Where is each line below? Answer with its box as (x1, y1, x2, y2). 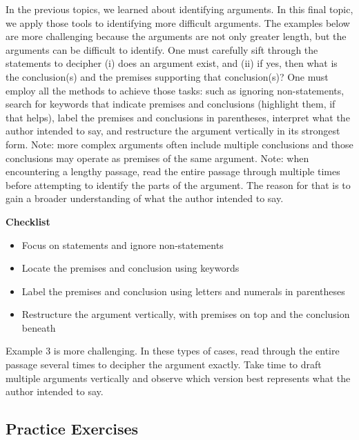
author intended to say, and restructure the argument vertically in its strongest (6, 123, 340, 138)
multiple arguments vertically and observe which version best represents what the (6, 370, 351, 385)
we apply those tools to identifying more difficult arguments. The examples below (6, 15, 350, 30)
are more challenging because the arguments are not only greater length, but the (6, 29, 347, 43)
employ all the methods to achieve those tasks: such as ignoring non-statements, (6, 83, 345, 97)
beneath (21, 320, 56, 334)
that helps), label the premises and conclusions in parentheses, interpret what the (6, 110, 350, 124)
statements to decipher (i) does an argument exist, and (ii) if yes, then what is (6, 56, 338, 70)
